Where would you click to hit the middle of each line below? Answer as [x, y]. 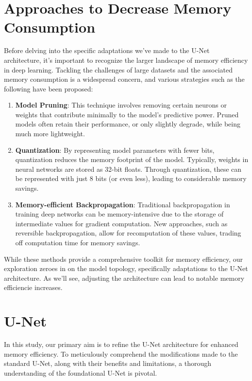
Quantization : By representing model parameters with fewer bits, [115, 150]
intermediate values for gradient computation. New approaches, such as [121, 223]
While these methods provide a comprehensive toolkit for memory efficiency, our [123, 259]
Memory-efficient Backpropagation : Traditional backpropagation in [123, 204]
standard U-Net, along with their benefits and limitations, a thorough [108, 363]
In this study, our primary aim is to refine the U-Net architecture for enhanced [121, 344]
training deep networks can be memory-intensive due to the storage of [119, 214]
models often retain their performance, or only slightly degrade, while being [128, 124]
